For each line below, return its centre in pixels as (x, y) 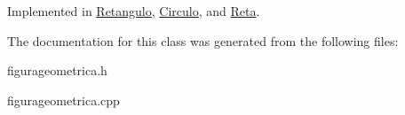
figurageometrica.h (57, 70)
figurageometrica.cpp (64, 100)
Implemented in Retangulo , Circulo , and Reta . (134, 11)
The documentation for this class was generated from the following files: (203, 40)
